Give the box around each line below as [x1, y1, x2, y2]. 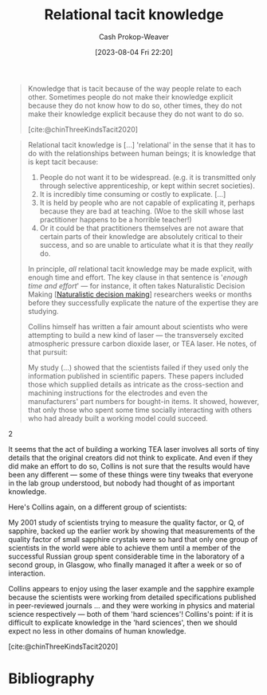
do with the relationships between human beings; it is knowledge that [27, 148, 257, 158]
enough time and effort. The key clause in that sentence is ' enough [27, 273, 249, 282]
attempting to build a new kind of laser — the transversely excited [27, 330, 244, 340]
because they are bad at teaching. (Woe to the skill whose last [39, 206, 245, 216]
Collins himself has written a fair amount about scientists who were [27, 321, 249, 332]
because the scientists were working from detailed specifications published [8, 592, 257, 602]
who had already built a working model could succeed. [27, 413, 209, 423]
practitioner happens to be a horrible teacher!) [39, 214, 193, 224]
